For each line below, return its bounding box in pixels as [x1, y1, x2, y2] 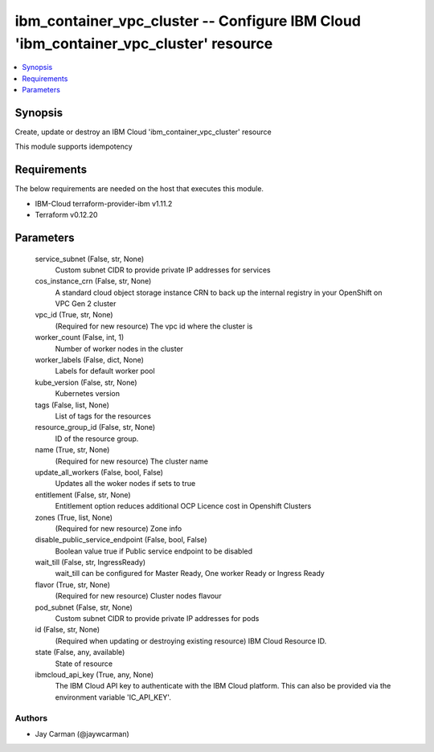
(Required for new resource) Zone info [55, 523, 182, 533]
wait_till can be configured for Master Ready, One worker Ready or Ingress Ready [55, 569, 325, 578]
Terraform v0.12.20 [35, 210, 98, 220]
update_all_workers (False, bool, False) [35, 467, 164, 477]
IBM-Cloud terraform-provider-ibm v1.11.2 [35, 198, 173, 208]
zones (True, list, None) [35, 513, 113, 522]
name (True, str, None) [35, 445, 110, 455]
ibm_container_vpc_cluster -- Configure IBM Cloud [14, 12, 362, 30]
